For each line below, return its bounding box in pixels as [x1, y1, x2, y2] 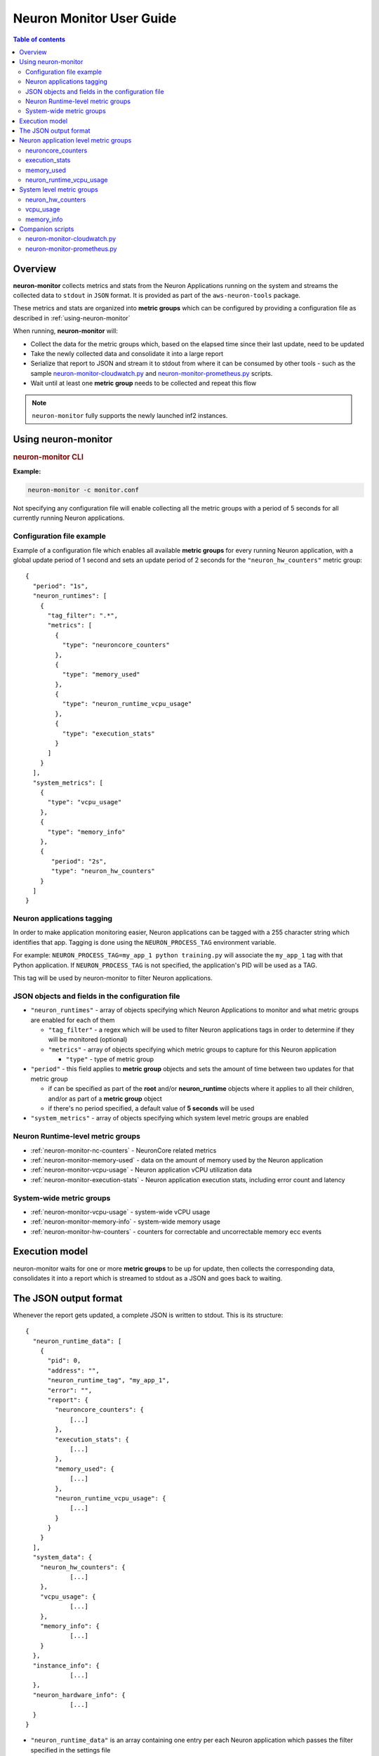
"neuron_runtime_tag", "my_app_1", [47, 1377, 170, 1384]
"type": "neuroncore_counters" [62, 641, 170, 649]
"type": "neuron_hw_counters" [51, 867, 156, 875]
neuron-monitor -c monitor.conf [27, 486, 140, 494]
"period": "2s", [51, 857, 107, 865]
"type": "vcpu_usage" [47, 798, 122, 806]
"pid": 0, [47, 1356, 81, 1365]
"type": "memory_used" [62, 671, 140, 679]
